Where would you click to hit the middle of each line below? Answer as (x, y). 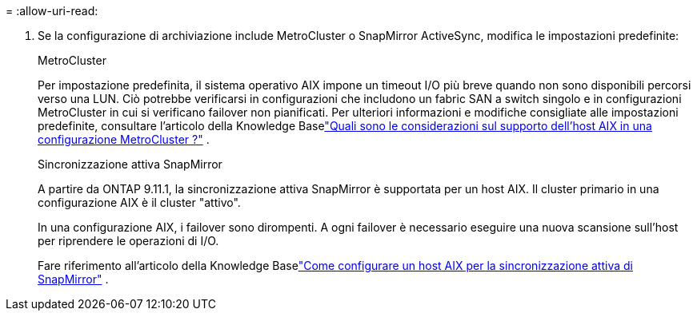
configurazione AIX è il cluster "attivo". (139, 202)
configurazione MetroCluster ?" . (124, 139)
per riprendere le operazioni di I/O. (128, 241)
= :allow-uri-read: (52, 11)
